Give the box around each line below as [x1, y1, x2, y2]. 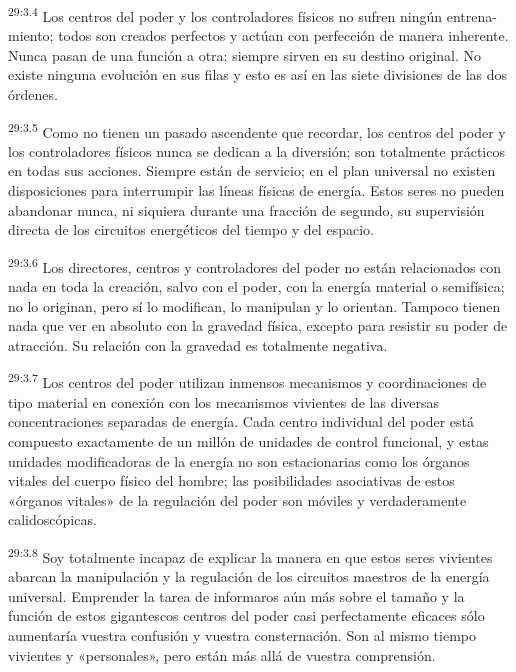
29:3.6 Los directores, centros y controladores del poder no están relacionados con [8, 253, 502, 277]
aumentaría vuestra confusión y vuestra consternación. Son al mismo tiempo [8, 624, 476, 645]
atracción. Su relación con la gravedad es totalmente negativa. [8, 334, 388, 355]
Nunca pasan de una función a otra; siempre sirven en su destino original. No [8, 44, 482, 65]
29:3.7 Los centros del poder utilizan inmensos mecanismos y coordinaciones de [8, 369, 487, 393]
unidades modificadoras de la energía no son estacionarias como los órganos [8, 450, 470, 471]
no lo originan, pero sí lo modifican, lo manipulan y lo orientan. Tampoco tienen [8, 295, 501, 316]
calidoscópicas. [8, 509, 97, 530]
